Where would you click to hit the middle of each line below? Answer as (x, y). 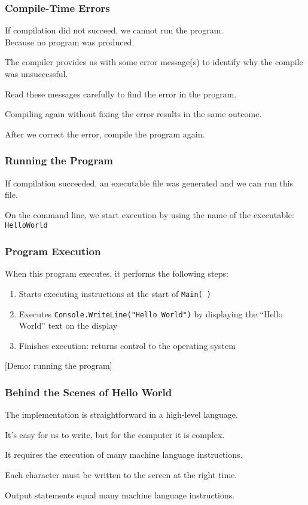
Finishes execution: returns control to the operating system (127, 345)
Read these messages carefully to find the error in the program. (121, 94)
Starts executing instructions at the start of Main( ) (115, 293)
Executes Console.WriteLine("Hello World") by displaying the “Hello (151, 313)
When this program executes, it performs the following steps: (117, 273)
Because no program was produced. (70, 42)
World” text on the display (68, 325)
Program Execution (53, 251)
